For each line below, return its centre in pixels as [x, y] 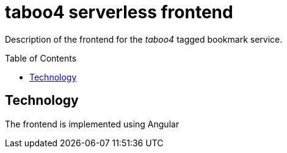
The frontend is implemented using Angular [92, 124]
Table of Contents [41, 58]
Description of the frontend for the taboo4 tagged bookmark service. [144, 39]
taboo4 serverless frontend [119, 12]
